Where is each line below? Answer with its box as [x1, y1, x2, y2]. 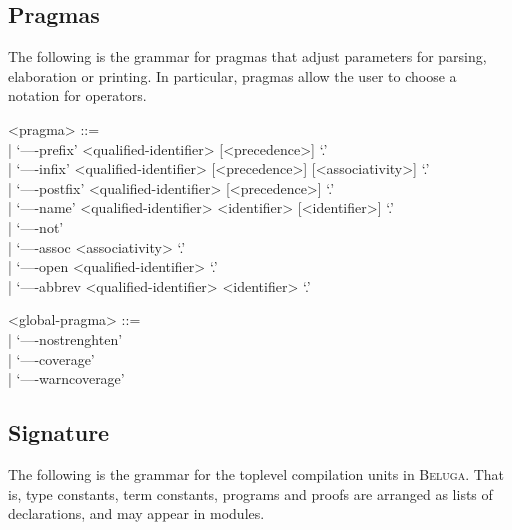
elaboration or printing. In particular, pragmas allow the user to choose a [8, 65, 457, 86]
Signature [8, 417, 110, 448]
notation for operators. [8, 85, 147, 106]
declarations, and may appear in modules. [8, 503, 265, 524]
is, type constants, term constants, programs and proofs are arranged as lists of [8, 483, 493, 504]
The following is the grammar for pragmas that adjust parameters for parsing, [8, 46, 487, 67]
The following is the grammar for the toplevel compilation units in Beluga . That [8, 463, 505, 484]
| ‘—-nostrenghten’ [8, 328, 123, 349]
